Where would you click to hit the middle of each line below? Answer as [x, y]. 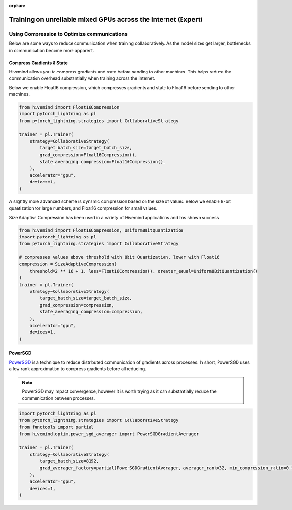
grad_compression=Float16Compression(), [89, 155]
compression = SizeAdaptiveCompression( [68, 264]
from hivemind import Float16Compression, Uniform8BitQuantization [101, 230]
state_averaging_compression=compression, [91, 312]
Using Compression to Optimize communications [68, 34]
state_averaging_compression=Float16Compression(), [103, 162]
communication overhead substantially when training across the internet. [82, 78]
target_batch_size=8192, [69, 461]
